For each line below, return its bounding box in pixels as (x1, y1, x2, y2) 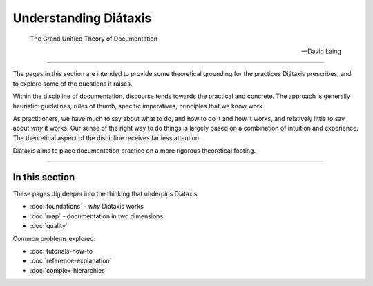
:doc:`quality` (30, 222, 68, 230)
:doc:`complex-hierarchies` (30, 266, 107, 274)
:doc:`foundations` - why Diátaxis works (30, 202, 144, 211)
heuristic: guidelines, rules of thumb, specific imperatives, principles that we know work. (12, 102, 265, 110)
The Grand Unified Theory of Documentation (30, 35, 158, 43)
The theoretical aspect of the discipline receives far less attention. (12, 133, 201, 142)
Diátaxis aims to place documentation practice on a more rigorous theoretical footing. (12, 146, 256, 155)
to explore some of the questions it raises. (12, 79, 133, 88)
